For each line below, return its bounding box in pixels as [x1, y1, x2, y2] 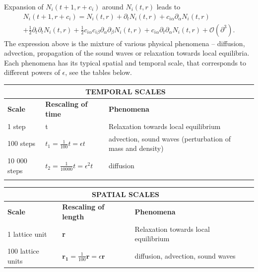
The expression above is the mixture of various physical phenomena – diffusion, [4, 38, 245, 48]
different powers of [4, 67, 60, 77]
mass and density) [108, 143, 164, 153]
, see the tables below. [65, 67, 132, 77]
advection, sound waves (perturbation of [108, 133, 231, 143]
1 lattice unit [7, 228, 47, 239]
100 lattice [7, 246, 39, 256]
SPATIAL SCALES [92, 189, 159, 199]
